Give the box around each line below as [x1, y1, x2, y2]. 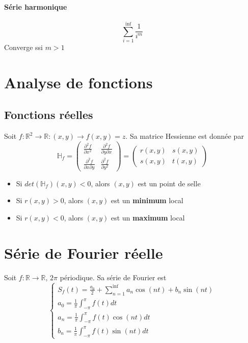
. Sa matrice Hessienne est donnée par [125, 131, 244, 141]
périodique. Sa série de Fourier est [60, 272, 167, 282]
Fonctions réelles [4, 107, 93, 122]
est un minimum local [111, 195, 183, 206]
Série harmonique [4, 1, 67, 12]
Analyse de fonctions [4, 71, 153, 92]
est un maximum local [111, 212, 185, 223]
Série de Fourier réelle [4, 242, 163, 263]
